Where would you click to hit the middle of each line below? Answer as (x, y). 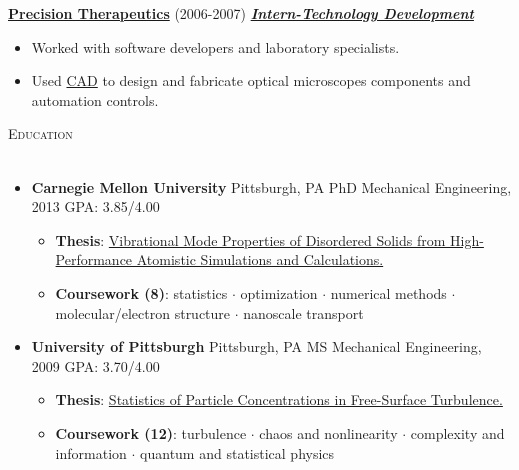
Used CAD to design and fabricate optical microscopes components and (251, 80)
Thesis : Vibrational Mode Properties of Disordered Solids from (250, 239)
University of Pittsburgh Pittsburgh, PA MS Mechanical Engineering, (256, 346)
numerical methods (388, 292)
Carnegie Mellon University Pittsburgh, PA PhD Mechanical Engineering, (271, 186)
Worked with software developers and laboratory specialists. (215, 46)
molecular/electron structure (143, 312)
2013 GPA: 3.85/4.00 (95, 206)
